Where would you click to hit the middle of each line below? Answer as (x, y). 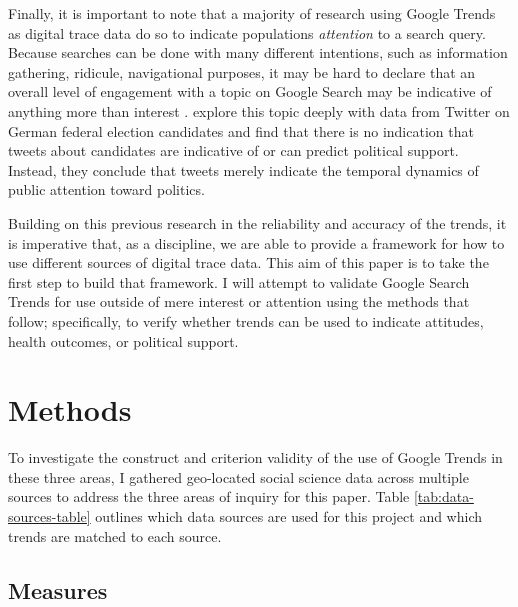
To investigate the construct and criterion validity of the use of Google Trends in (255, 457)
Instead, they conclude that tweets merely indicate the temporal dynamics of (243, 169)
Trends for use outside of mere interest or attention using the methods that (239, 301)
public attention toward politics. (106, 189)
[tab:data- (443, 496)
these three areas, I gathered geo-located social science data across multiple (238, 476)
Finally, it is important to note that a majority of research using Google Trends (252, 13)
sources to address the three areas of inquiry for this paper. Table (209, 496)
